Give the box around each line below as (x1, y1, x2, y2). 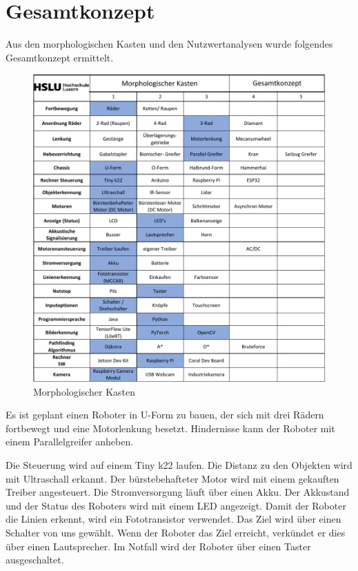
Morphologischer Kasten (33, 384, 136, 398)
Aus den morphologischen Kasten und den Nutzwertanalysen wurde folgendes (6, 37, 333, 51)
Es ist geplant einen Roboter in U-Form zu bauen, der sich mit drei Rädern (6, 407, 324, 422)
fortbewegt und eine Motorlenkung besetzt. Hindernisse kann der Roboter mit (6, 420, 335, 435)
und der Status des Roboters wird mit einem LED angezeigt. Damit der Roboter (6, 498, 346, 512)
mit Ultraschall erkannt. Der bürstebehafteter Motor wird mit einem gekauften (6, 471, 339, 485)
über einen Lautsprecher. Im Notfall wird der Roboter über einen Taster (6, 539, 311, 553)
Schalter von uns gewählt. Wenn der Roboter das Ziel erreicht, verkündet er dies (6, 525, 346, 540)
